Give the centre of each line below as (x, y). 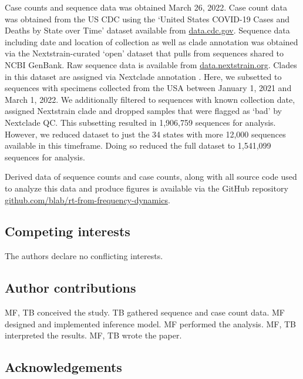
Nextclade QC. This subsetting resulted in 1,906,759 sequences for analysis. (140, 122)
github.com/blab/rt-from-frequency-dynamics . (87, 199)
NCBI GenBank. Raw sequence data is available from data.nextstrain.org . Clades (151, 64)
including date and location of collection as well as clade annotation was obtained (151, 41)
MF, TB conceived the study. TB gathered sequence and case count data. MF (145, 312)
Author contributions (70, 288)
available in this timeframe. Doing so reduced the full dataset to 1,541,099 (138, 145)
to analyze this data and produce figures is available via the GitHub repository (147, 188)
